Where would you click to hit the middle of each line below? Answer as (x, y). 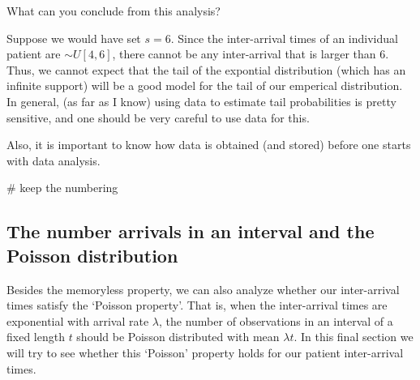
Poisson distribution (92, 255)
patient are (34, 54)
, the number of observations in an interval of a (276, 320)
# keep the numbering (62, 188)
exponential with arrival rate (78, 320)
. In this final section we (354, 337)
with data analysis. (54, 160)
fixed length (36, 337)
